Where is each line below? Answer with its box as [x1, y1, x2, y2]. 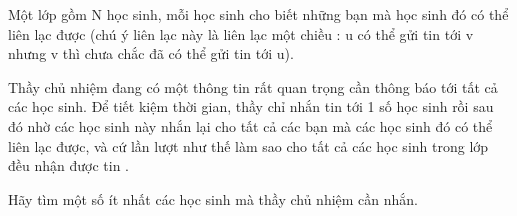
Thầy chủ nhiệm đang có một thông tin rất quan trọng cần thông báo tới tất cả [8, 76, 498, 97]
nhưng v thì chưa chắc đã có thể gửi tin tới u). [8, 43, 294, 64]
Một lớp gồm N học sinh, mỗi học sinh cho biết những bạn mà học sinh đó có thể [8, 4, 509, 24]
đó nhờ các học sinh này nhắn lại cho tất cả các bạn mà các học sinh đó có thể [8, 115, 493, 136]
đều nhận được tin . [8, 155, 129, 176]
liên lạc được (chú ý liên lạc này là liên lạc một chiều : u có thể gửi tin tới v [8, 23, 474, 44]
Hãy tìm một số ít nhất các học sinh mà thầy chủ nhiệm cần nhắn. [8, 188, 419, 209]
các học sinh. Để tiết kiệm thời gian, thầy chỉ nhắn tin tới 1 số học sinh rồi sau [8, 96, 494, 117]
